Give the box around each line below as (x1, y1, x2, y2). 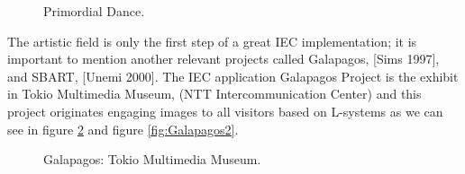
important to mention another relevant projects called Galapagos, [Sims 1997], (7, 49, 440, 68)
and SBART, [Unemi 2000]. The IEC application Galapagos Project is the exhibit (7, 66, 459, 85)
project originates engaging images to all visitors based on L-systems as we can (7, 101, 443, 120)
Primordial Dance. (43, 2, 145, 20)
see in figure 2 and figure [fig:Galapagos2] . (7, 119, 239, 138)
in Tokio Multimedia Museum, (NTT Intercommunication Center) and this (7, 84, 422, 103)
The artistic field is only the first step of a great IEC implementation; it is (7, 31, 417, 50)
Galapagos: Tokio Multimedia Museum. (43, 150, 261, 169)
